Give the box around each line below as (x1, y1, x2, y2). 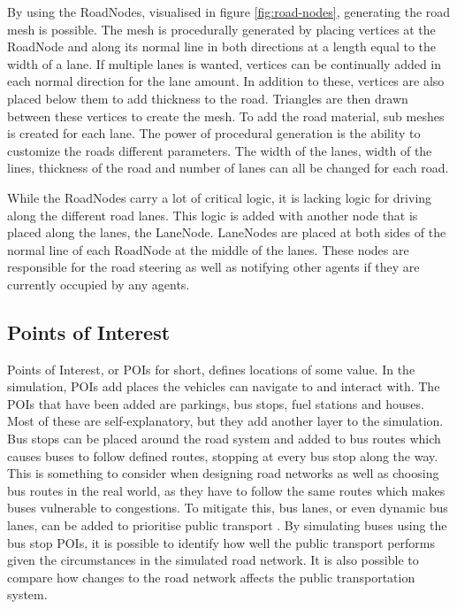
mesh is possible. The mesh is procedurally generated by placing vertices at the (7, 19, 436, 38)
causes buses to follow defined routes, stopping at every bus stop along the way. (7, 446, 438, 465)
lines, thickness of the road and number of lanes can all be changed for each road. (7, 158, 449, 177)
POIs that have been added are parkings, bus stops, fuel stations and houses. (7, 394, 424, 412)
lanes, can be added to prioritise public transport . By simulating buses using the (7, 516, 447, 535)
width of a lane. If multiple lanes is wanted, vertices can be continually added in (7, 54, 442, 73)
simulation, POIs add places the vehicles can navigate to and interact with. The (7, 377, 440, 396)
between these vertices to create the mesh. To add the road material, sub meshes (7, 106, 445, 125)
